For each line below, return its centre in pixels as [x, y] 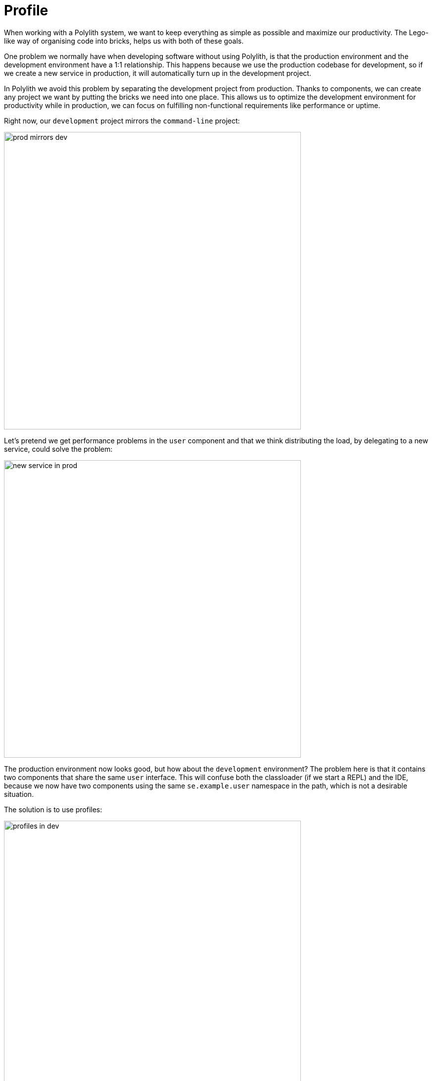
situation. [19, 794]
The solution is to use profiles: [53, 809]
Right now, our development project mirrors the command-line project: [122, 120]
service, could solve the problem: [58, 449]
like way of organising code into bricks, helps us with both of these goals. [124, 41]
